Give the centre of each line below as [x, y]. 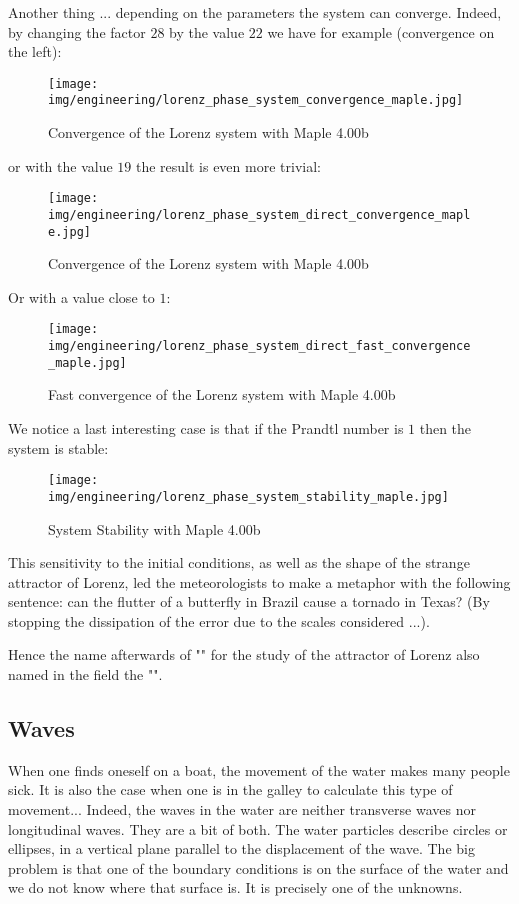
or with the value [60, 165]
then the [445, 428]
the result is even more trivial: [228, 165]
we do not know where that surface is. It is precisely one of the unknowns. [235, 887]
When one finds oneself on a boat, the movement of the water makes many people [259, 769]
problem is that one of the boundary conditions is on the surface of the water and [258, 867]
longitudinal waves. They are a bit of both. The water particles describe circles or [258, 828]
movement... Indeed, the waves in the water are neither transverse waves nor [242, 809]
